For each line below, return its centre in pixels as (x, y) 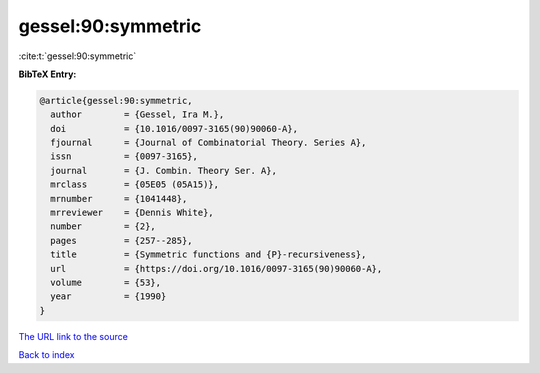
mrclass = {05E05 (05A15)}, (135, 184)
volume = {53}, (106, 282)
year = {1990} (108, 296)
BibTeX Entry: (47, 74)
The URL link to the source (73, 336)
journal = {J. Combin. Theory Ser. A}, (163, 170)
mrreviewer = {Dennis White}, (132, 213)
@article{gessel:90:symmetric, (116, 100)
